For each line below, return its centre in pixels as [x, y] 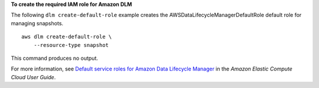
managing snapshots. [37, 23]
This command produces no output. [55, 58]
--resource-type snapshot [71, 45]
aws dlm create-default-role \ [67, 37]
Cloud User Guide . [33, 77]
